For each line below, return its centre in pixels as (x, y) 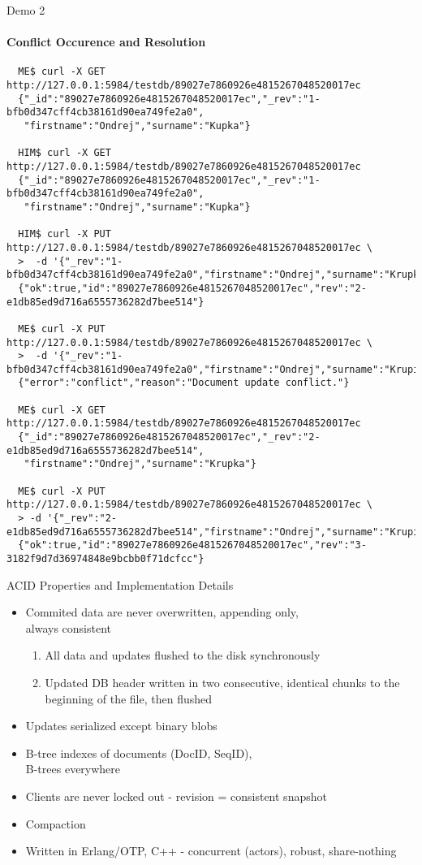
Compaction (56, 823)
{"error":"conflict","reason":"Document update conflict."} (184, 383)
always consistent (69, 627)
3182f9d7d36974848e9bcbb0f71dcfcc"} (105, 559)
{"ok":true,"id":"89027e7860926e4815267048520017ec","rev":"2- (192, 288)
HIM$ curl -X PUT (65, 234)
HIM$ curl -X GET (65, 153)
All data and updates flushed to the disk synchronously (183, 655)
